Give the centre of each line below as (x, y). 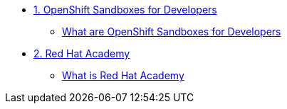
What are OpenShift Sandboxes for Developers (172, 31)
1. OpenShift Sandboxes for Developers (125, 10)
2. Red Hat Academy (82, 53)
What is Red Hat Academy (123, 75)
